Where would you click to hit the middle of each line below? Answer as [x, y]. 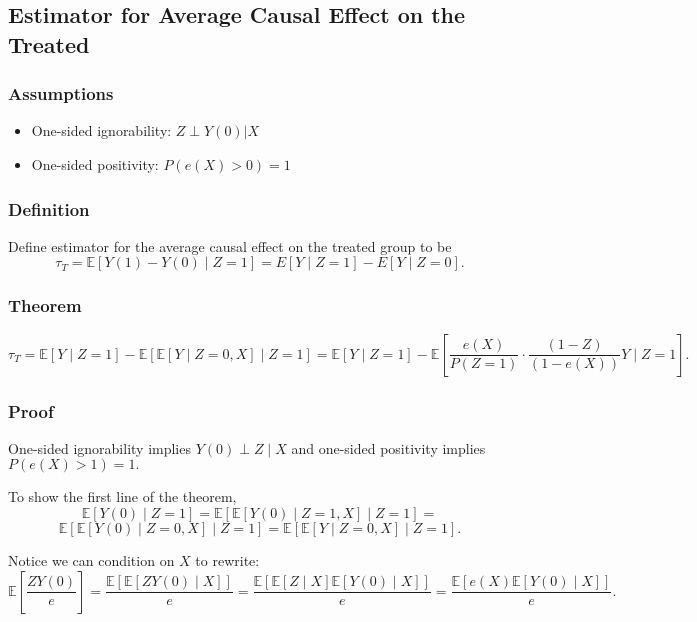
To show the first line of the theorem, [122, 496]
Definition [49, 208]
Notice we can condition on [91, 560]
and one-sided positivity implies [388, 447]
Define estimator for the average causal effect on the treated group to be [230, 245]
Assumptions [61, 93]
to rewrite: [227, 560]
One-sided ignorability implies [99, 447]
